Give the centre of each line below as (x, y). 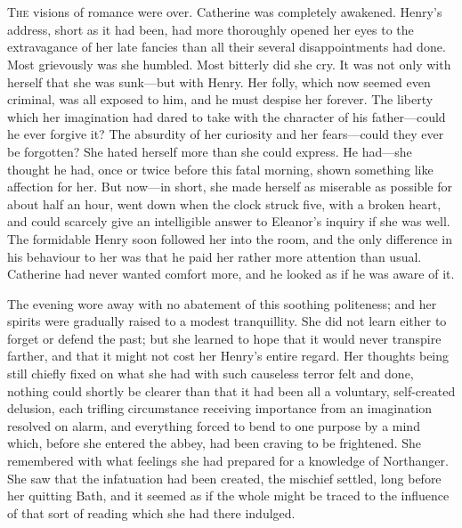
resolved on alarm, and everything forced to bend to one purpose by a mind (214, 425)
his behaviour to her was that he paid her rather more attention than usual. (215, 256)
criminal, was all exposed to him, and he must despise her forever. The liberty (220, 99)
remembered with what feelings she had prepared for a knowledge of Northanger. (228, 461)
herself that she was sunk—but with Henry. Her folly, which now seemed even (219, 81)
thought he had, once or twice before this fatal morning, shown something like (220, 169)
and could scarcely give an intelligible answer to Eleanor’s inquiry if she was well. (229, 221)
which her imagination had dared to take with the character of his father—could (227, 116)
